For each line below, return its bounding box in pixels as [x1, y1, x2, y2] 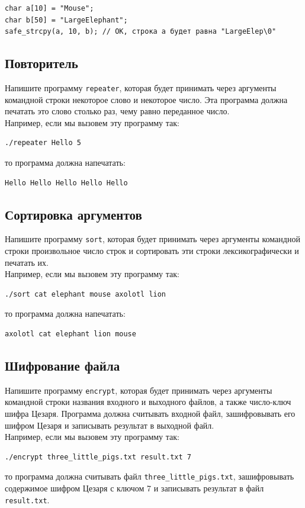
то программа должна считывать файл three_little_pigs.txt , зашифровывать [5, 470, 294, 483]
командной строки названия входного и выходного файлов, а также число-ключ [5, 396, 291, 408]
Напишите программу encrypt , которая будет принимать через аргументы [5, 384, 272, 396]
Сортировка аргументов [5, 205, 142, 223]
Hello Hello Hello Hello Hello [5, 178, 128, 187]
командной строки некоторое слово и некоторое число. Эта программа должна [5, 93, 288, 105]
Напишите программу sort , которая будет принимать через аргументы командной [5, 233, 300, 245]
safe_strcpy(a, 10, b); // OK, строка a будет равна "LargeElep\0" [5, 27, 277, 36]
